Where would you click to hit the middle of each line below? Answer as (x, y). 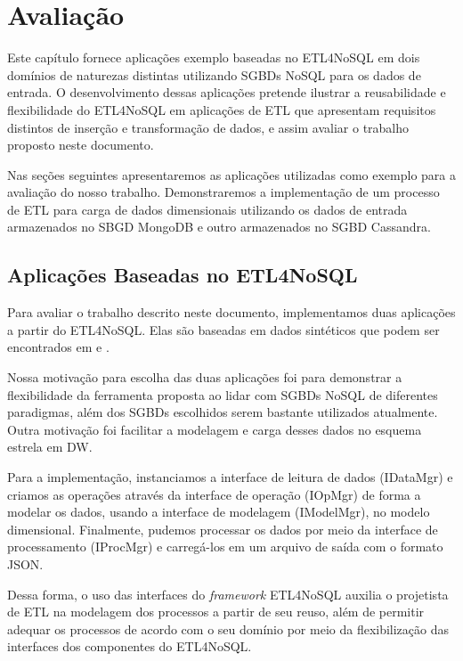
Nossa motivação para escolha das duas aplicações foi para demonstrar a (205, 377)
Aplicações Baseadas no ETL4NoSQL (183, 275)
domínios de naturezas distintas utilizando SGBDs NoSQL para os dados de (214, 74)
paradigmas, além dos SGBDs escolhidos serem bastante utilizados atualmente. (223, 412)
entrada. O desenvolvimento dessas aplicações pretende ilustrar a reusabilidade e (227, 92)
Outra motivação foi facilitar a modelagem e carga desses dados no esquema (215, 429)
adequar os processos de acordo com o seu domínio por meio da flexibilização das (228, 628)
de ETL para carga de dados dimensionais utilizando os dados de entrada (207, 209)
